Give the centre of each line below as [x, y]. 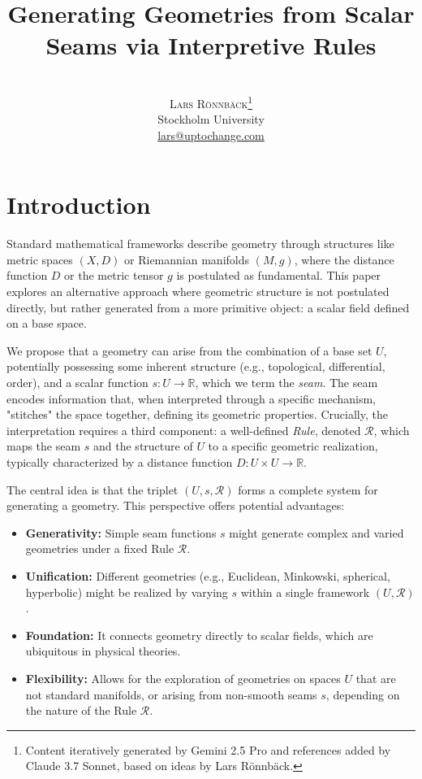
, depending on [363, 694]
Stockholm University [211, 119]
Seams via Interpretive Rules [211, 45]
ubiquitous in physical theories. [103, 651]
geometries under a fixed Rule [100, 548]
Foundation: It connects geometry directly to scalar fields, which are [199, 635]
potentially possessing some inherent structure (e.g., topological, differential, [196, 366]
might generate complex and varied [316, 532]
